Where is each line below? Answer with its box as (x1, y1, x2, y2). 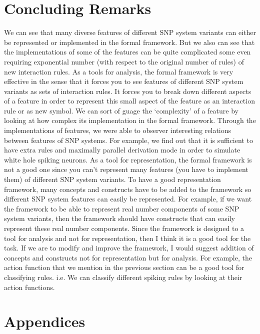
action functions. (4, 281, 55, 292)
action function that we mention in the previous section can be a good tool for (4, 262, 244, 272)
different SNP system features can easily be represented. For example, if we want (4, 193, 252, 204)
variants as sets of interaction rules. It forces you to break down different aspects (4, 85, 251, 96)
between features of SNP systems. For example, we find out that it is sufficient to (4, 134, 253, 145)
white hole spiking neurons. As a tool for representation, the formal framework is (4, 154, 252, 164)
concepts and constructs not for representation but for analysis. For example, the (4, 252, 252, 262)
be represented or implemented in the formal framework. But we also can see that (4, 36, 255, 47)
